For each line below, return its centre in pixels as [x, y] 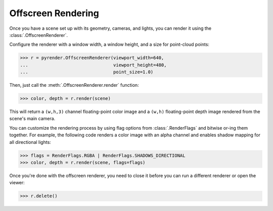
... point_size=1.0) [87, 72]
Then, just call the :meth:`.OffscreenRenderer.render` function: [74, 85]
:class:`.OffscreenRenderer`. [39, 35]
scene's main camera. [32, 119]
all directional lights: [30, 142]
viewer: [17, 183]
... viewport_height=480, [93, 65]
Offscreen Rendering [54, 13]
